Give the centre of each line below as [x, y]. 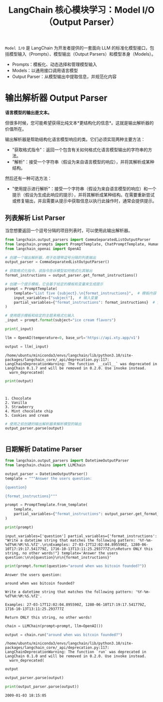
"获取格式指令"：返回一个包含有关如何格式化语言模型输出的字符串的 [80, 150]
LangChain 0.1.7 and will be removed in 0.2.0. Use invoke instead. [76, 368]
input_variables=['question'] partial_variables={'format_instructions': [81, 536]
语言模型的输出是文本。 [28, 113]
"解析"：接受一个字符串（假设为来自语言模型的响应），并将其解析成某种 [83, 162]
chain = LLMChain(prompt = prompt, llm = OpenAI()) [54, 626]
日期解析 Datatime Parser [44, 449]
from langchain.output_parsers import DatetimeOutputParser [67, 461]
